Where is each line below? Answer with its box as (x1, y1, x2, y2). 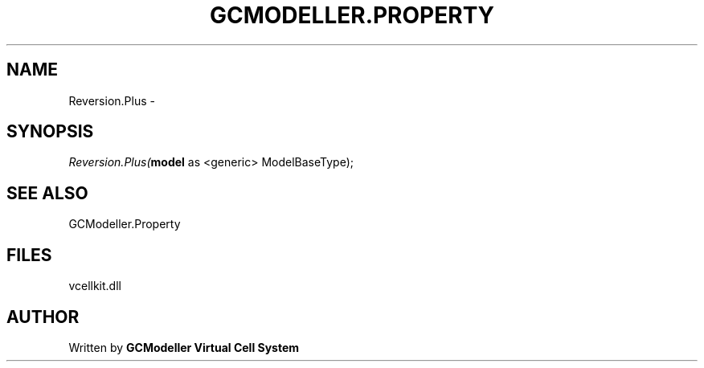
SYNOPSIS (6, 121, 94, 142)
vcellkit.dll (68, 279, 121, 293)
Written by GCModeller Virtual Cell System (68, 340, 300, 354)
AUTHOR (6, 306, 80, 327)
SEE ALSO (6, 182, 88, 203)
